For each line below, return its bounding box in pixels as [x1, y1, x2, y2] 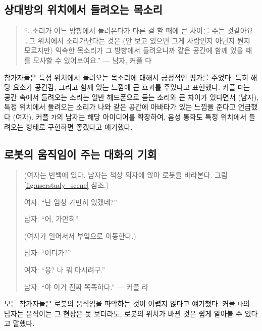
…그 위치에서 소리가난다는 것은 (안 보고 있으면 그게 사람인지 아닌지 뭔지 [24, 35, 250, 45]
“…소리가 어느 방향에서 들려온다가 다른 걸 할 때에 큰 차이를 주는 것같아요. [24, 25, 255, 36]
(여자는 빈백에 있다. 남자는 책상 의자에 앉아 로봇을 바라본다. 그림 [24, 170, 228, 180]
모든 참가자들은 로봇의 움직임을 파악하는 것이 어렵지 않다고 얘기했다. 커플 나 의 [4, 298, 250, 309]
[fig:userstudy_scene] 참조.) [24, 180, 109, 190]
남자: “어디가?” [24, 247, 71, 258]
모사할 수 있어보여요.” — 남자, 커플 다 [33, 54, 152, 65]
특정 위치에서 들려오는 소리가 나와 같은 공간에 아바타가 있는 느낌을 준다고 [4, 101, 236, 112]
